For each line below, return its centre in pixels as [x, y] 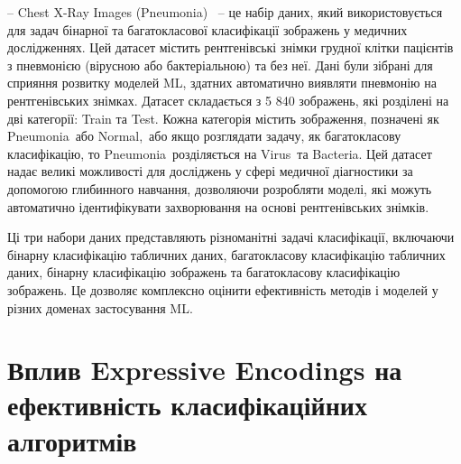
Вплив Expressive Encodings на [205, 370]
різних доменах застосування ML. [100, 307]
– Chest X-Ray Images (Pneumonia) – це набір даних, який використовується [225, 12]
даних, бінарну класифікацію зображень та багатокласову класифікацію [204, 272]
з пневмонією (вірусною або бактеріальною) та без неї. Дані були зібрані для [220, 65]
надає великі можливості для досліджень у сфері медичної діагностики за [210, 171]
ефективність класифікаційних [187, 405]
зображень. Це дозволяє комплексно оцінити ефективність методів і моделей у [223, 289]
